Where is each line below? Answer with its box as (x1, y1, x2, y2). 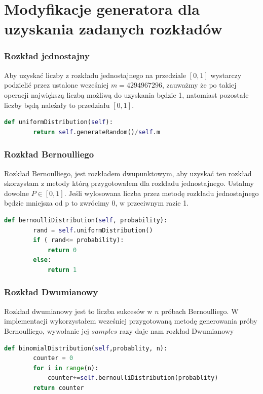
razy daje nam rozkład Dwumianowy (119, 325, 234, 336)
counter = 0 (33, 354, 73, 362)
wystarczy (210, 69, 242, 80)
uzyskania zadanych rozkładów (4, 18, 222, 39)
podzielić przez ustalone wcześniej (4, 80, 109, 90)
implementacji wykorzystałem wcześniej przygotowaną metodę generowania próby (4, 316, 257, 326)
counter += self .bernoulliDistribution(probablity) (47, 374, 218, 382)
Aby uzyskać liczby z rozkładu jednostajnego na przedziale (4, 69, 186, 80)
